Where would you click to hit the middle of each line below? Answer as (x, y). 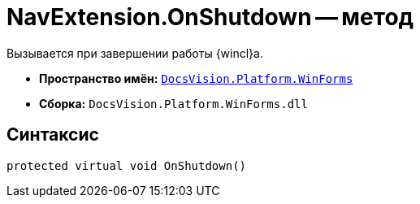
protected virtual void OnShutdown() (127, 165)
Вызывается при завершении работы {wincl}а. (135, 53)
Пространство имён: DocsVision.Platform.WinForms (196, 78)
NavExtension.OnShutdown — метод (210, 17)
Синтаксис (53, 135)
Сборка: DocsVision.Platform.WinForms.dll (173, 103)
